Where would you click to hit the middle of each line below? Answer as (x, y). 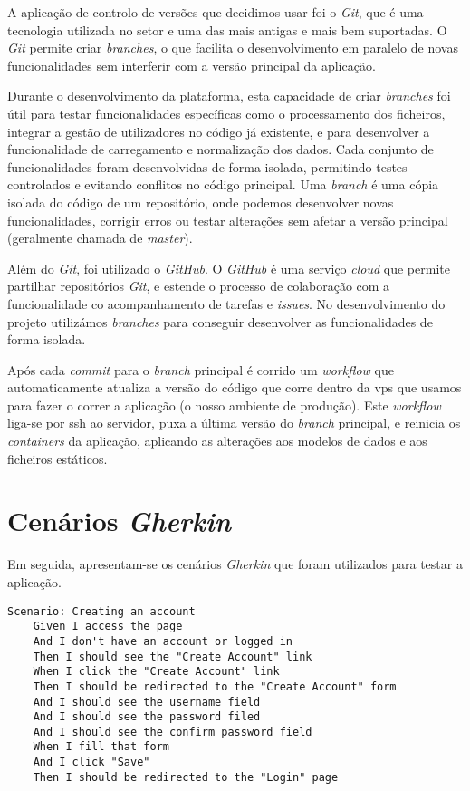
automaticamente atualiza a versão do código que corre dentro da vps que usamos (235, 387)
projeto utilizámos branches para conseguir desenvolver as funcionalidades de (220, 321)
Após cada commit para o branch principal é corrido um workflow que (201, 369)
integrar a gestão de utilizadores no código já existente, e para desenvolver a (219, 131)
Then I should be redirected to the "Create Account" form (215, 686)
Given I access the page (108, 627)
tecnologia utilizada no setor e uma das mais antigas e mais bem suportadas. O (227, 29)
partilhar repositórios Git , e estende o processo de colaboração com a (199, 286)
